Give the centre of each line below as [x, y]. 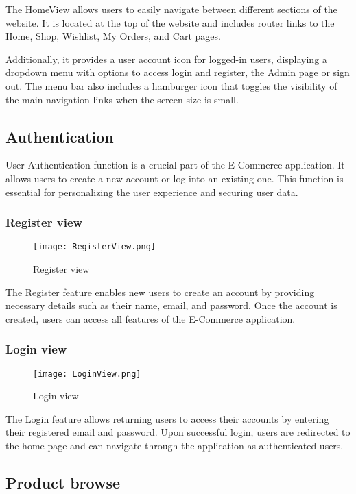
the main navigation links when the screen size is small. [122, 99]
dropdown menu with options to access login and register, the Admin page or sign [178, 72]
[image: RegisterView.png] [94, 247]
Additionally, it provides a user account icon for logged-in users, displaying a [166, 59]
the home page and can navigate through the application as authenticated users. [175, 446]
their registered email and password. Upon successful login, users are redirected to [178, 432]
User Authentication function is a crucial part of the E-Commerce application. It [175, 165]
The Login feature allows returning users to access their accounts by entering [167, 418]
